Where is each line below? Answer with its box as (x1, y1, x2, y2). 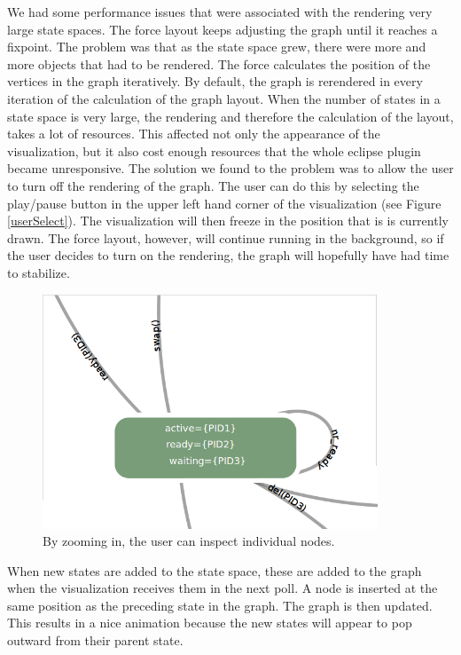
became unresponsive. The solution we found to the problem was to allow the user (7, 159, 454, 178)
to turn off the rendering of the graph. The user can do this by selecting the (7, 176, 419, 194)
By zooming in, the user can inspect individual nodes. (43, 532, 335, 550)
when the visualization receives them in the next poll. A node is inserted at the (7, 579, 438, 597)
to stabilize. (7, 263, 70, 281)
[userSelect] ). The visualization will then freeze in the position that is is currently (7, 211, 449, 230)
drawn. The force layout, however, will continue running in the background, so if (7, 228, 444, 247)
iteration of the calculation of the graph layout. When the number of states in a (7, 89, 441, 107)
